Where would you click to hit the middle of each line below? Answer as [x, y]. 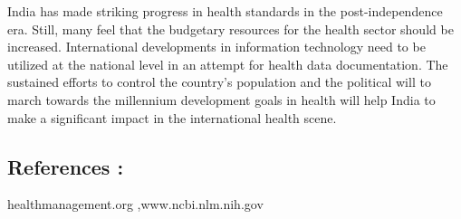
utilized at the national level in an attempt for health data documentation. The [228, 64]
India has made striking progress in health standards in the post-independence [225, 11]
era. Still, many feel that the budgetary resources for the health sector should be [230, 29]
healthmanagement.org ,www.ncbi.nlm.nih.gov [135, 204]
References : [66, 166]
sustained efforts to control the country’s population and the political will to [219, 82]
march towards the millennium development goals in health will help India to [221, 99]
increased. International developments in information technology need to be [216, 47]
